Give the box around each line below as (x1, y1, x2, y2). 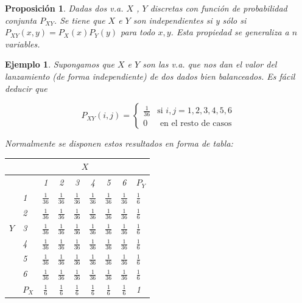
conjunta (5, 13, 37, 26)
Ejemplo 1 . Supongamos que (5, 58, 114, 71)
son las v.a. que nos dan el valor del (142, 58, 277, 71)
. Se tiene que (54, 13, 105, 26)
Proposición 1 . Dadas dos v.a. (5, 2, 124, 14)
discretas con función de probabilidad (150, 2, 287, 14)
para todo (121, 26, 155, 38)
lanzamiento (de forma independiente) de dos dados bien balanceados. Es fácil (5, 69, 295, 82)
